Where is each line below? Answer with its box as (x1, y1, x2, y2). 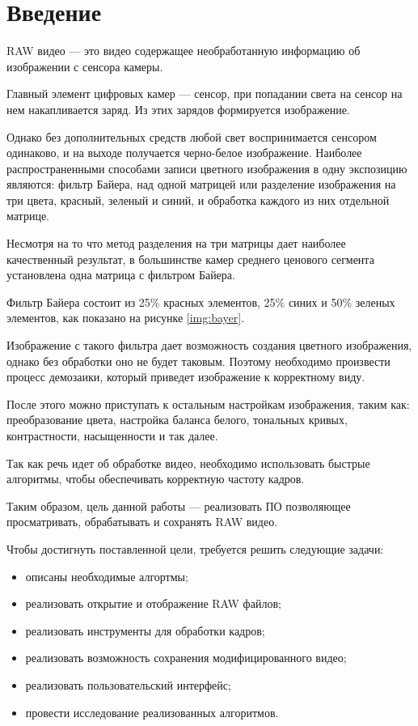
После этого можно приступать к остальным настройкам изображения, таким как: (6, 395, 410, 412)
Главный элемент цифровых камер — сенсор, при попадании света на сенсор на (6, 85, 403, 102)
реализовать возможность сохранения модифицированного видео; (25, 649, 347, 666)
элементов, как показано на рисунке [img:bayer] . (6, 309, 245, 326)
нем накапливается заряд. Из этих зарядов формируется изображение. (6, 100, 350, 117)
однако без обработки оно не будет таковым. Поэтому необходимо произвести (6, 352, 391, 369)
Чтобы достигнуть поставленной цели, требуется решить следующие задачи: (6, 540, 384, 557)
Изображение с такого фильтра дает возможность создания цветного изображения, (6, 337, 412, 354)
